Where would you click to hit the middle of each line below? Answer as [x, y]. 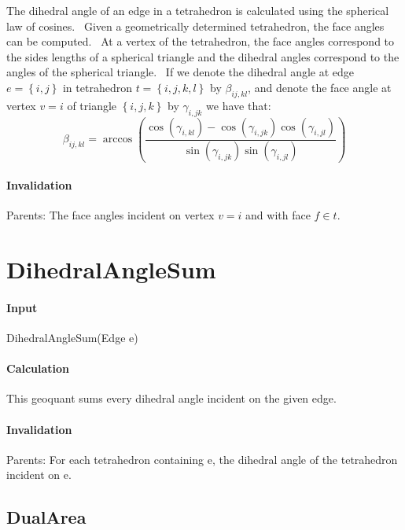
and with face [278, 215]
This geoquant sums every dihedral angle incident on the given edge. [171, 398]
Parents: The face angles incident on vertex [110, 215]
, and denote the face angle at [320, 87]
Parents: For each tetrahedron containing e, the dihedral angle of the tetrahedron [202, 459]
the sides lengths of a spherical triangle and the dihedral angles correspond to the [203, 56]
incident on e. [39, 475]
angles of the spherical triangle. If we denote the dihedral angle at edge [180, 72]
